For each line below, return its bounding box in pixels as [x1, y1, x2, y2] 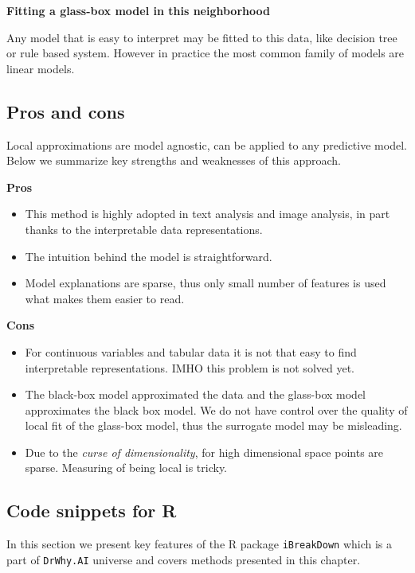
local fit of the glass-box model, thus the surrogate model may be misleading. [25, 417, 402, 434]
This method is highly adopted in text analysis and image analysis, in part [25, 205, 390, 222]
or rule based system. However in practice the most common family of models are [6, 45, 405, 61]
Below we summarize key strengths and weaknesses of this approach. [6, 152, 341, 169]
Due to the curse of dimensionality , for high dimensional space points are [25, 443, 384, 460]
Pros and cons [6, 99, 125, 123]
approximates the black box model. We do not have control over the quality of [25, 401, 408, 418]
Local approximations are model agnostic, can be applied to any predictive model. [6, 136, 407, 153]
